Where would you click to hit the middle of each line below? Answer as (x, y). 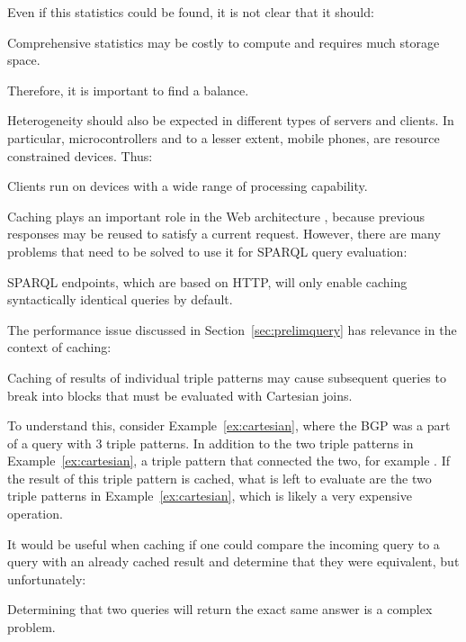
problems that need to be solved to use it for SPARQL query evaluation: (207, 251)
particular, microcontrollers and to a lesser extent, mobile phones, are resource (224, 137)
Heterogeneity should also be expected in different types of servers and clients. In (231, 120)
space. (24, 60)
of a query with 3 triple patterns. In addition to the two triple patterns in (211, 443)
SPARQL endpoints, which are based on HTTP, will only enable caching (207, 281)
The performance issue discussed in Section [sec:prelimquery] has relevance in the (232, 329)
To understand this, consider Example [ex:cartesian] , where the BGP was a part (229, 425)
